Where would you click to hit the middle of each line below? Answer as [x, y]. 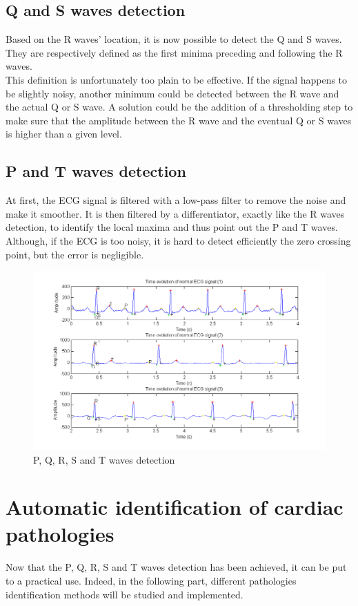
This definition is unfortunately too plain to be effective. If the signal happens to [177, 79]
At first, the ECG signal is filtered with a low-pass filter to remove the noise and [176, 200]
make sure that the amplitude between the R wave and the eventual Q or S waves [179, 120]
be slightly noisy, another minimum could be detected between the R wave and [172, 93]
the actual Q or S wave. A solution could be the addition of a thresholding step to [179, 107]
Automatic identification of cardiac [175, 507]
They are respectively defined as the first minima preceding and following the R [174, 52]
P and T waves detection [96, 171]
